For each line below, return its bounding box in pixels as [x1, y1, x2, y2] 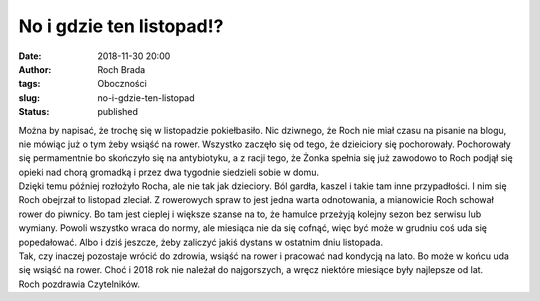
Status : [18, 106, 50, 118]
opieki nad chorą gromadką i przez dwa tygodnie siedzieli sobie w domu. [18, 166, 320, 178]
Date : [18, 50, 42, 62]
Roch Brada [97, 63, 146, 75]
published [97, 106, 139, 118]
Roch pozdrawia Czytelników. [18, 278, 140, 290]
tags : [18, 78, 41, 90]
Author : [18, 63, 52, 75]
